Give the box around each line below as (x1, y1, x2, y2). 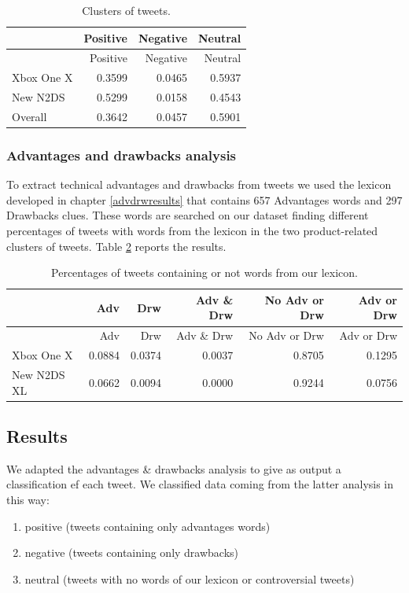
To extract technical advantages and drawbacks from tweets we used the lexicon (6, 176, 392, 193)
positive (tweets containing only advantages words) (24, 517, 271, 534)
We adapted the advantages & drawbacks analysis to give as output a (6, 460, 341, 477)
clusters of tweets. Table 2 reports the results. (6, 238, 227, 254)
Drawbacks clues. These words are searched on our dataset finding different (6, 207, 369, 223)
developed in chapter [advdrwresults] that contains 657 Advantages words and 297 (6, 191, 403, 208)
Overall (12, 108, 47, 124)
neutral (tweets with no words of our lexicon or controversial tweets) (24, 570, 355, 587)
